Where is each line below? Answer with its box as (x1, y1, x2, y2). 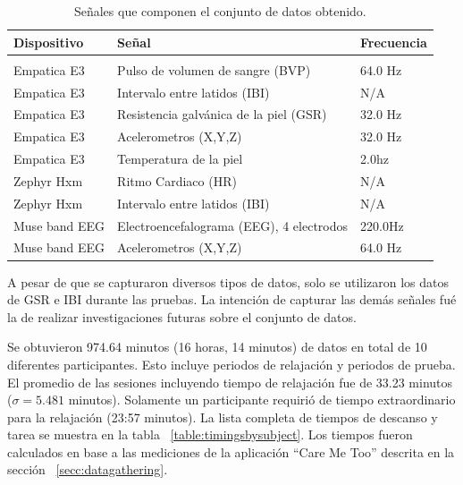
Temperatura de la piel (117, 149, 243, 168)
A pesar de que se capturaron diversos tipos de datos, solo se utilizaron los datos (7, 272, 450, 291)
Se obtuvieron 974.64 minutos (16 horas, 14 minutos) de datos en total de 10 (7, 337, 427, 356)
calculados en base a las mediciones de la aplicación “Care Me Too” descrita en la (7, 442, 455, 461)
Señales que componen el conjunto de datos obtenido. (73, 2, 366, 20)
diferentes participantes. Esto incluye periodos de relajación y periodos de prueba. (7, 354, 456, 373)
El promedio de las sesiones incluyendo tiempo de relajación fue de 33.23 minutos (7, 372, 453, 391)
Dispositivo (13, 32, 84, 51)
